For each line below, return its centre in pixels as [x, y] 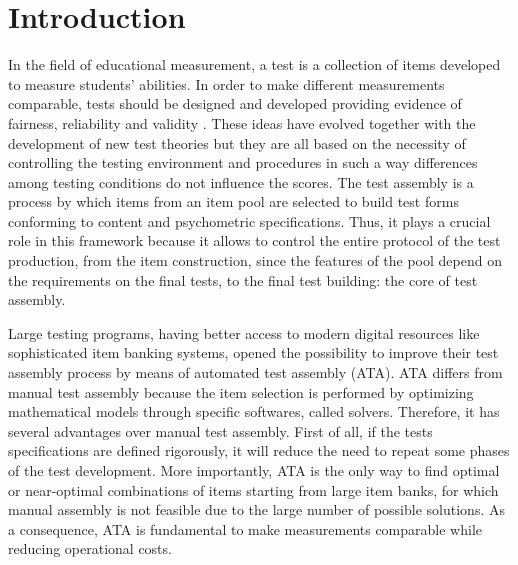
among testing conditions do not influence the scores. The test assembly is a [241, 181]
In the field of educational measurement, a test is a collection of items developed [254, 64]
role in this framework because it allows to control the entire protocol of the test [254, 240]
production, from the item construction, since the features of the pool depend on [255, 260]
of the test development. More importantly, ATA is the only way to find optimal [254, 470]
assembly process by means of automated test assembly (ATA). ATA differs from [255, 372]
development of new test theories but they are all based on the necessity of [237, 142]
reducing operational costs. [90, 548]
